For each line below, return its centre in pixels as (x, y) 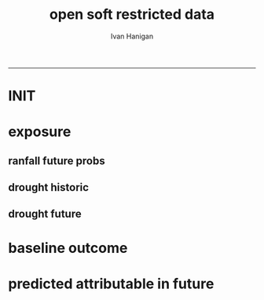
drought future (45, 214)
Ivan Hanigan (132, 36)
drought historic (48, 187)
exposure (40, 132)
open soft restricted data (132, 15)
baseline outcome (68, 248)
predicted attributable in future (111, 284)
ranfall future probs (57, 161)
